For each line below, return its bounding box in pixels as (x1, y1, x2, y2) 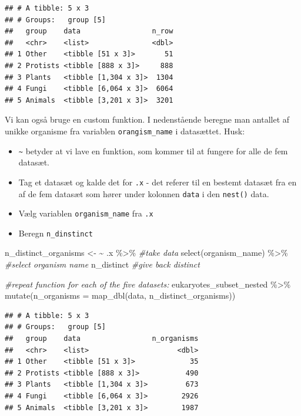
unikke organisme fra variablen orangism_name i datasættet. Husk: (5, 124, 245, 137)
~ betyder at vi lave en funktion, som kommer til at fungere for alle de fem (18, 144, 288, 157)
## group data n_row (5, 27, 173, 36)
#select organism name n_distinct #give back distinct (5, 258, 200, 270)
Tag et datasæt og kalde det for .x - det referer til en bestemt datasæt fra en (18, 175, 297, 188)
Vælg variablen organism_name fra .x (18, 207, 153, 219)
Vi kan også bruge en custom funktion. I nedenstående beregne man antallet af (5, 113, 290, 126)
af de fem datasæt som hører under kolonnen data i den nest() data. (18, 187, 269, 199)
